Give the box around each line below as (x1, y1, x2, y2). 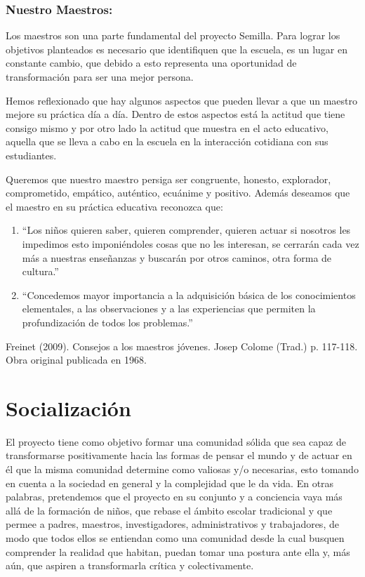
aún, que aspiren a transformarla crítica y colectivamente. (6, 558, 254, 573)
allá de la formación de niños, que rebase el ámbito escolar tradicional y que (6, 503, 333, 517)
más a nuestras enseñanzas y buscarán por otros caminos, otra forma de (22, 250, 332, 265)
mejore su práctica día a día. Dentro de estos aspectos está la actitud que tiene (6, 107, 345, 121)
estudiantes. (6, 147, 57, 162)
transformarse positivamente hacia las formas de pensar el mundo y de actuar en (6, 448, 352, 463)
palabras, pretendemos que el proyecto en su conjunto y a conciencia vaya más (6, 489, 343, 504)
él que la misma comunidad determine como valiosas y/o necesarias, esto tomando (6, 462, 359, 476)
